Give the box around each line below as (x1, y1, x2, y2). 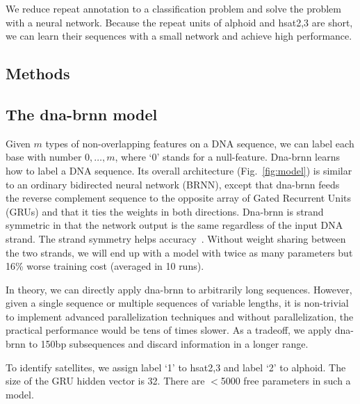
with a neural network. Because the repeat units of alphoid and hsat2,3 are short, (6, 15, 353, 29)
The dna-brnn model (6, 103, 158, 124)
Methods (6, 63, 70, 84)
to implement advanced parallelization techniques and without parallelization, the (6, 309, 354, 323)
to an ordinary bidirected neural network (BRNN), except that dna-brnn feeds (6, 177, 340, 191)
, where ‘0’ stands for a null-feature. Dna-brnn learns (115, 150, 340, 164)
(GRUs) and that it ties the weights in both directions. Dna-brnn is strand (6, 204, 324, 218)
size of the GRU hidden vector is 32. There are (6, 373, 205, 388)
